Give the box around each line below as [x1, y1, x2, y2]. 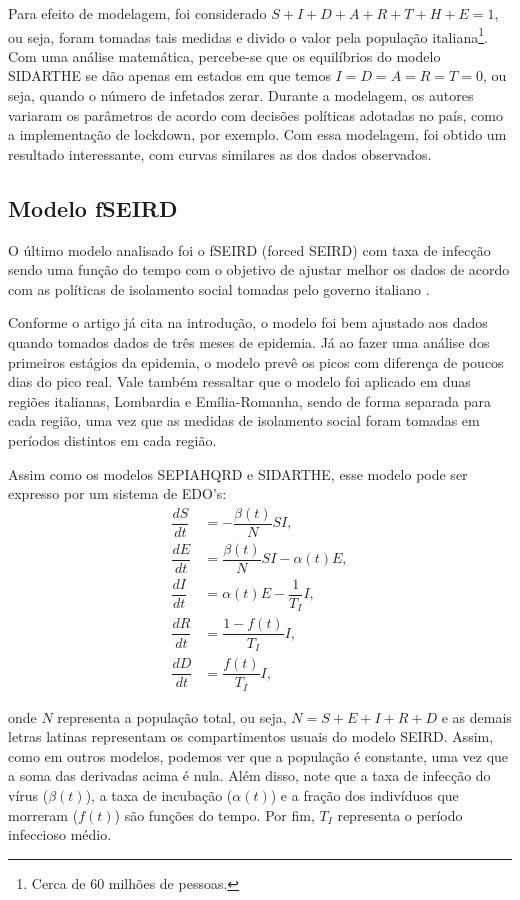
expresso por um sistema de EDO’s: [8, 483, 227, 504]
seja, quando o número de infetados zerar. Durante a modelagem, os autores [8, 85, 474, 106]
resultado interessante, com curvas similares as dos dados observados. [8, 143, 432, 164]
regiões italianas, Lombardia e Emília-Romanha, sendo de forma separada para [8, 390, 491, 411]
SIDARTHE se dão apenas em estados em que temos [8, 65, 331, 86]
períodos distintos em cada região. [8, 429, 217, 450]
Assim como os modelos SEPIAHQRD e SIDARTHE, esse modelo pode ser [8, 463, 468, 484]
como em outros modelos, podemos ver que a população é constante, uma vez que [8, 745, 509, 766]
